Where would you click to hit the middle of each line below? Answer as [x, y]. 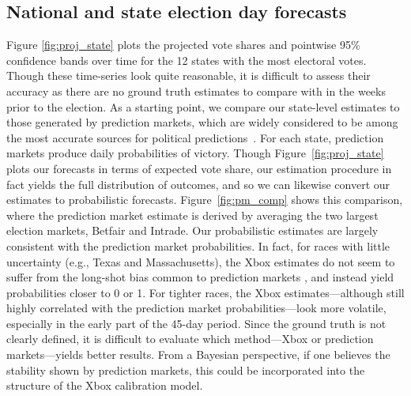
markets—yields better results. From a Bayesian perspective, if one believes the [198, 355]
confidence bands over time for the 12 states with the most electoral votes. [187, 60]
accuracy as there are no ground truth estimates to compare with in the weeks [196, 91]
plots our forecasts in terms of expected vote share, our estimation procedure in [199, 168]
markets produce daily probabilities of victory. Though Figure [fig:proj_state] [195, 153]
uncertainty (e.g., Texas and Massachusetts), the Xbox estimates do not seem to [201, 261]
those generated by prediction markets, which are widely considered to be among [202, 122]
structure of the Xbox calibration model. [105, 385]
